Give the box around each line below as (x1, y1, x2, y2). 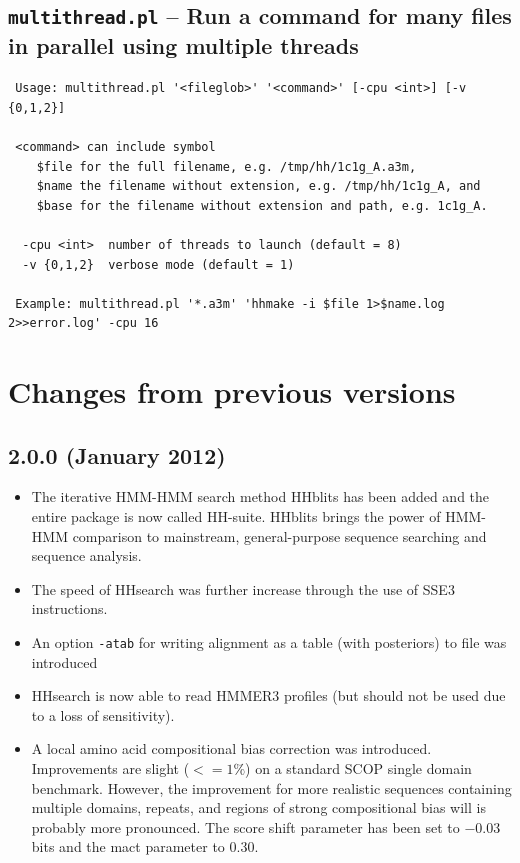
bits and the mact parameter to (31, 836, 225, 857)
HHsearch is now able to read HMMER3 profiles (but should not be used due (31, 685, 506, 706)
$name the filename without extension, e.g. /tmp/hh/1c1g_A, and (36, 179, 481, 194)
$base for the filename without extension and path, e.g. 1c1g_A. (36, 198, 488, 213)
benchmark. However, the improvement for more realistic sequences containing (31, 777, 512, 798)
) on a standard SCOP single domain (245, 758, 472, 779)
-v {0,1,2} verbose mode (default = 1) (22, 257, 295, 272)
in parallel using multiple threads (8, 30, 359, 61)
